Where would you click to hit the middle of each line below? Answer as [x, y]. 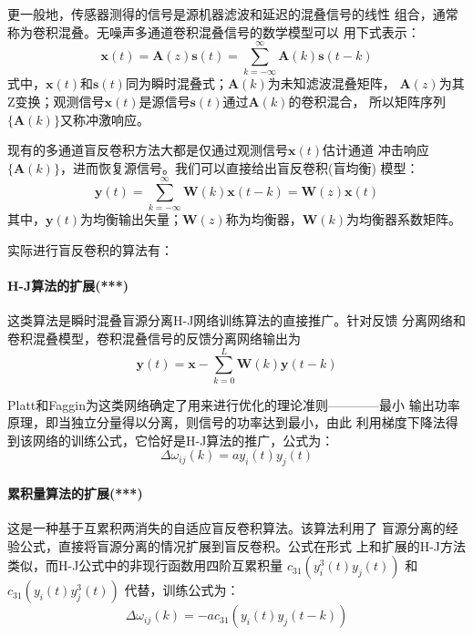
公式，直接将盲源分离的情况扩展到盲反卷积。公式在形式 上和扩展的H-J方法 [243, 545]
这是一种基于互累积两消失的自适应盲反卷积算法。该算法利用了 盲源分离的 [226, 528]
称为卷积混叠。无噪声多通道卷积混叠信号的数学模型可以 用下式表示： [214, 31]
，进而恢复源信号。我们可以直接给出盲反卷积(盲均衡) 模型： [239, 167]
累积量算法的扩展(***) [75, 492]
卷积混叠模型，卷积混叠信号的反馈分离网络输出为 [154, 338]
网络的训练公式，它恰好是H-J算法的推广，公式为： [183, 440]
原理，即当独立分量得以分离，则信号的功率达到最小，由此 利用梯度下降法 [226, 422]
